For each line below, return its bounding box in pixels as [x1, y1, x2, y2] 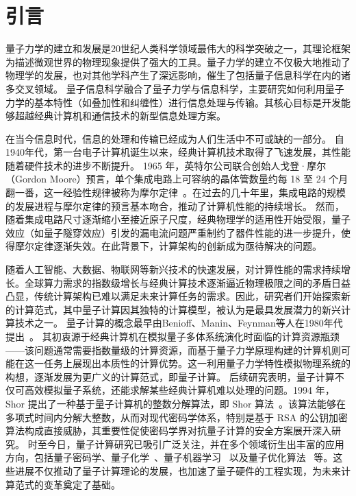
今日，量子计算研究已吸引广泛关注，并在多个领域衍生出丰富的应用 [47, 436, 344, 451]
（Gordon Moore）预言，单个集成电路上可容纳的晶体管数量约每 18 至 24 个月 [5, 172, 348, 186]
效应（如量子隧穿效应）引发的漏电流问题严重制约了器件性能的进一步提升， [5, 225, 341, 239]
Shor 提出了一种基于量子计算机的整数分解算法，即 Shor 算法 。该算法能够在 [5, 396, 346, 410]
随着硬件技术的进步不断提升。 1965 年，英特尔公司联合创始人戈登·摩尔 [5, 158, 327, 172]
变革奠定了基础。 [43, 477, 120, 491]
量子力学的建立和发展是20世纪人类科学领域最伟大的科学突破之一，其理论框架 [5, 41, 351, 56]
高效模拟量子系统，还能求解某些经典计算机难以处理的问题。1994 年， [24, 383, 335, 397]
